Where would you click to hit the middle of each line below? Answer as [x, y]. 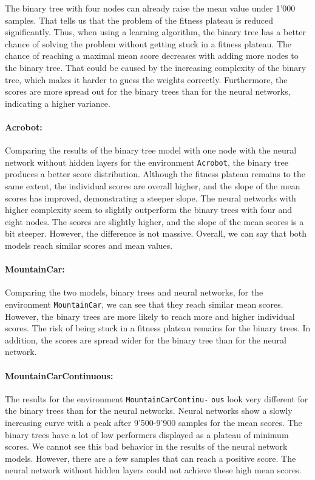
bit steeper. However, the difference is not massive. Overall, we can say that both [156, 233]
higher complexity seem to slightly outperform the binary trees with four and [148, 210]
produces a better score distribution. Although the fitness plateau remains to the [155, 174]
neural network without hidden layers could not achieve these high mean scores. [153, 470]
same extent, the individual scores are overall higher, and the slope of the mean [153, 185]
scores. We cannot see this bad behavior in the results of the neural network [146, 446]
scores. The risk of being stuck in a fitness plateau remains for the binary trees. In [158, 328]
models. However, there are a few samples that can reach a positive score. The [151, 458]
